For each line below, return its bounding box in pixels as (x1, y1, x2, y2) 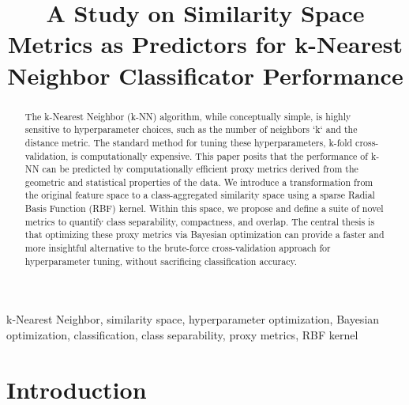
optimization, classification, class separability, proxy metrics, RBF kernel (6, 327, 358, 343)
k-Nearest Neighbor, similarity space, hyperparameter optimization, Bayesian (6, 311, 380, 327)
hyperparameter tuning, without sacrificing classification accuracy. (24, 254, 298, 267)
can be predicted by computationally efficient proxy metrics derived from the (42, 162, 358, 176)
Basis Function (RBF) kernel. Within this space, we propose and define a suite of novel (24, 202, 384, 215)
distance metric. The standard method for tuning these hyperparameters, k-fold (24, 135, 353, 149)
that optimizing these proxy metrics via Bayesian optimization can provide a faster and (24, 228, 385, 241)
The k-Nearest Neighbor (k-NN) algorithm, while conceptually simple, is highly (24, 109, 351, 123)
